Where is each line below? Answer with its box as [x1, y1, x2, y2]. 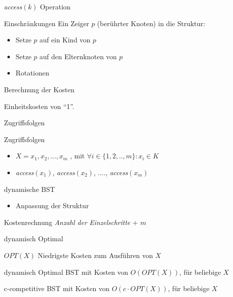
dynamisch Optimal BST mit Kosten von [4, 266, 128, 277]
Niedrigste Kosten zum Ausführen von [38, 250, 153, 260]
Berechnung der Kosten [4, 84, 75, 94]
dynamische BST [4, 184, 55, 194]
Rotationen [15, 68, 49, 78]
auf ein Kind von [39, 35, 91, 45]
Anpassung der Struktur [15, 200, 89, 211]
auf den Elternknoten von [39, 51, 117, 61]
